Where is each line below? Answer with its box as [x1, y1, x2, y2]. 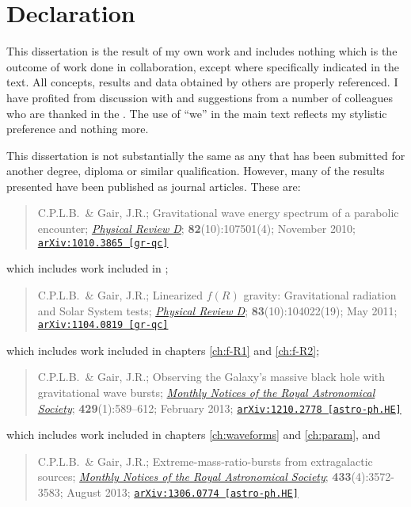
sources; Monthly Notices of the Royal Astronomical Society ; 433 [37, 468, 352, 485]
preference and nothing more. [6, 120, 149, 137]
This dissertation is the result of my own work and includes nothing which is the [6, 43, 398, 59]
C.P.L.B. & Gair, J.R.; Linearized [37, 286, 204, 303]
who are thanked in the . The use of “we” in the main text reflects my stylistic [6, 105, 387, 121]
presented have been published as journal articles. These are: [6, 177, 301, 194]
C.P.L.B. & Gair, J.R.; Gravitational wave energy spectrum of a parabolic [37, 204, 399, 221]
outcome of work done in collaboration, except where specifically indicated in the [6, 58, 400, 74]
